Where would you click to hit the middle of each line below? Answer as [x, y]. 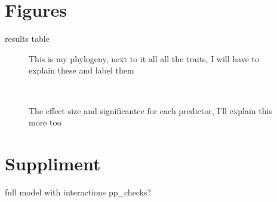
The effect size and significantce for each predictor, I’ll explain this [150, 110]
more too [45, 122]
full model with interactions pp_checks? [78, 192]
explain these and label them [81, 70]
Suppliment [53, 163]
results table [27, 39]
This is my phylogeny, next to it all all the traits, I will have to [144, 58]
